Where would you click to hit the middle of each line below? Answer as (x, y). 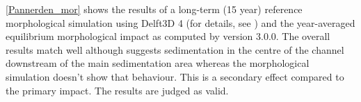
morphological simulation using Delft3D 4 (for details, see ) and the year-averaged (180, 22)
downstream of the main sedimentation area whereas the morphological (158, 63)
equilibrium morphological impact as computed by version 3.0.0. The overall (168, 36)
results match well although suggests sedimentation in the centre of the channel (175, 49)
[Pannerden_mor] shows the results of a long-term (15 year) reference (154, 9)
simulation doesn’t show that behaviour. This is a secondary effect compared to (175, 76)
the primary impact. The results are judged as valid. (117, 90)
